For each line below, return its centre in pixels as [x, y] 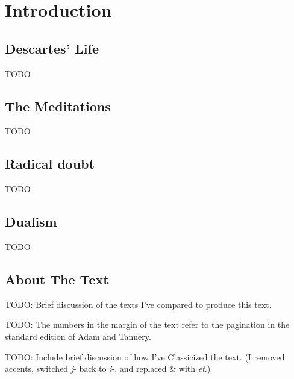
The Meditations [58, 106]
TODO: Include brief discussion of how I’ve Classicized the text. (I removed [145, 356]
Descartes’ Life [52, 48]
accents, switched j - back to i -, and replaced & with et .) [108, 368]
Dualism [31, 221]
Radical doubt [50, 164]
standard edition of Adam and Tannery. [78, 336]
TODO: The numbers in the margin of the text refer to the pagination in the [147, 324]
